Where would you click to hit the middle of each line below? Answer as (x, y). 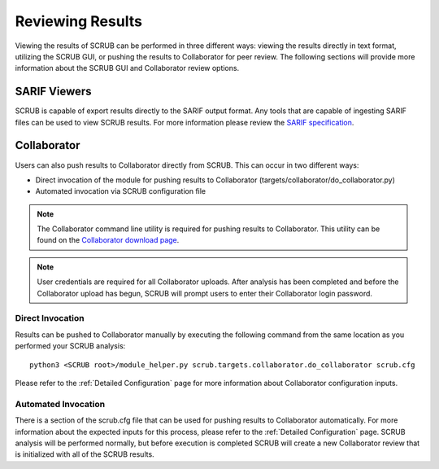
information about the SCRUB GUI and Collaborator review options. (127, 68)
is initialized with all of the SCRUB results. (85, 454)
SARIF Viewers (54, 92)
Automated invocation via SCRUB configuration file (121, 191)
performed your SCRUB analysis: (70, 346)
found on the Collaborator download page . (108, 240)
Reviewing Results (78, 21)
